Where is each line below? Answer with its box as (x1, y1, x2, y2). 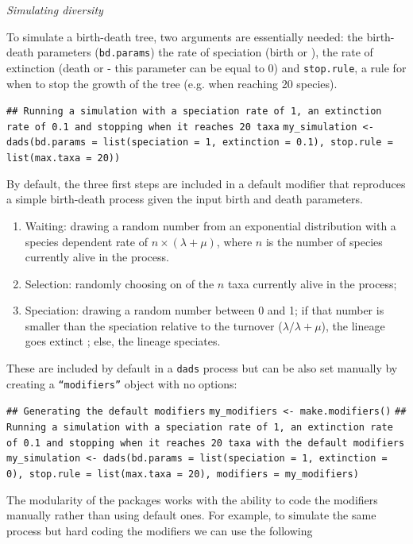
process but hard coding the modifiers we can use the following (6, 522, 313, 538)
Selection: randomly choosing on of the (25, 275, 214, 291)
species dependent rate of (25, 233, 148, 249)
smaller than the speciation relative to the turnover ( (25, 317, 283, 334)
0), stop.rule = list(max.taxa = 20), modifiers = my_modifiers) (6, 469, 359, 480)
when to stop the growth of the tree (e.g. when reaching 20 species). (6, 75, 338, 91)
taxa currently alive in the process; (227, 275, 397, 291)
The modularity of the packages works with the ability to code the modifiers (6, 491, 378, 507)
